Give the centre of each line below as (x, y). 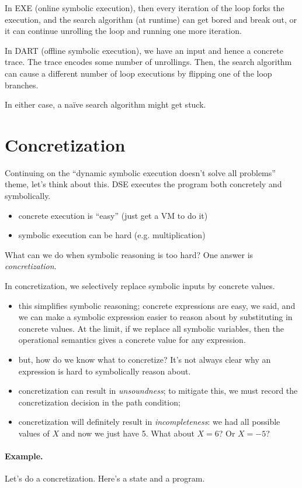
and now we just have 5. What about (128, 433)
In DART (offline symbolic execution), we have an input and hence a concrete (144, 50)
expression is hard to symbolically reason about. (105, 371)
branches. (22, 85)
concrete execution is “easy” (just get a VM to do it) (113, 215)
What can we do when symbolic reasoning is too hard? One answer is (129, 254)
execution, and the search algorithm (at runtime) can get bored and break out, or (151, 19)
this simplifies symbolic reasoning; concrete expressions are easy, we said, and (157, 305)
